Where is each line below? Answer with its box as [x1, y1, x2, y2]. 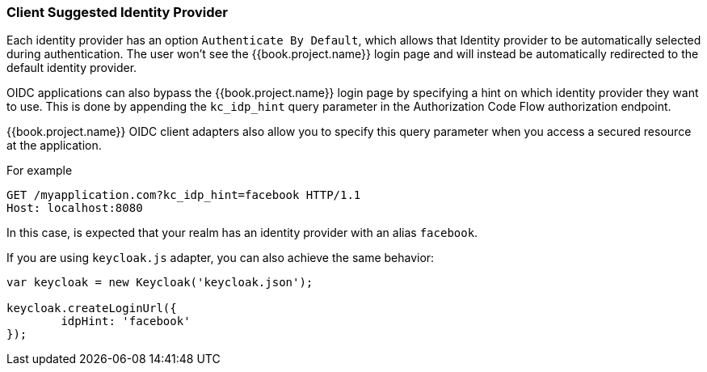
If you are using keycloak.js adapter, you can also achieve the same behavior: [6, 251, 435, 265]
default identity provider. [6, 61, 137, 75]
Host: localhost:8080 [6, 201, 143, 215]
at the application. [6, 138, 102, 153]
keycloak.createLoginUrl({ [6, 302, 177, 315]
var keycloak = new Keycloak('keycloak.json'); [6, 276, 314, 290]
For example [6, 163, 73, 178]
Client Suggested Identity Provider [6, 4, 228, 20]
